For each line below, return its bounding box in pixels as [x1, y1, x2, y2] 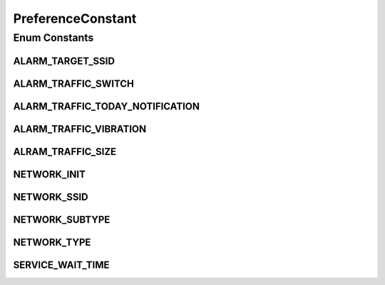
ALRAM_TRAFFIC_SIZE [13, 146, 117, 158]
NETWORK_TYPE [13, 236, 91, 248]
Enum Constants [13, 31, 94, 44]
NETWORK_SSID [13, 190, 88, 203]
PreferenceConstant [13, 11, 137, 26]
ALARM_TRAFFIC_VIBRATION [13, 123, 147, 135]
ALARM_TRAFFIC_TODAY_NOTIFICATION [13, 100, 200, 112]
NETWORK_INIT [13, 168, 86, 181]
